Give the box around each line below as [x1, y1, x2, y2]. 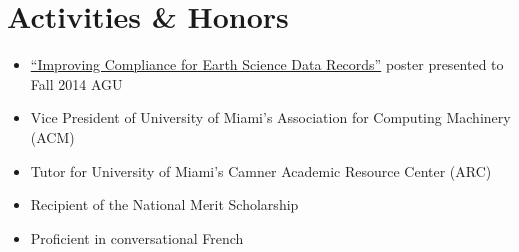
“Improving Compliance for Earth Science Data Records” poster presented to [30, 54, 504, 75]
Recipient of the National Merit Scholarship [30, 194, 299, 215]
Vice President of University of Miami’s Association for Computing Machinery [30, 107, 511, 128]
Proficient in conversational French [30, 227, 244, 248]
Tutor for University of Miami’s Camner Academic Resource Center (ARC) [30, 160, 492, 181]
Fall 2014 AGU [30, 73, 123, 94]
